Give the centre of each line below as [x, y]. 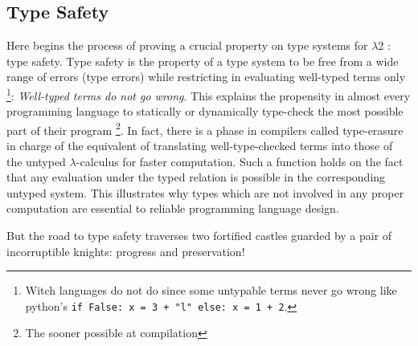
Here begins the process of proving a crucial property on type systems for [187, 45]
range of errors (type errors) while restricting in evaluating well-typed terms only [206, 77]
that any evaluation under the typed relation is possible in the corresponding [196, 177]
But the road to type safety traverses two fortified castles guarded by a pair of [199, 236]
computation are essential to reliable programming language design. [173, 208]
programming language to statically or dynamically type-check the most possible [205, 111]
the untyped [36, 161]
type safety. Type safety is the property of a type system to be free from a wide [203, 61]
